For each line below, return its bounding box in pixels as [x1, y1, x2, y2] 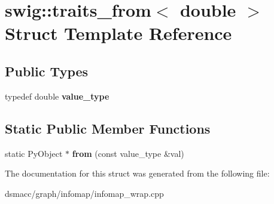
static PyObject [5, 147, 63, 159]
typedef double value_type [5, 89, 109, 102]
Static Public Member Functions [5, 119, 211, 137]
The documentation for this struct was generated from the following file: [5, 167, 270, 180]
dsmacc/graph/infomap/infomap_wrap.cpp [5, 187, 164, 199]
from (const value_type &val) [72, 147, 184, 159]
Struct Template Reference [5, 21, 232, 45]
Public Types [5, 61, 89, 80]
